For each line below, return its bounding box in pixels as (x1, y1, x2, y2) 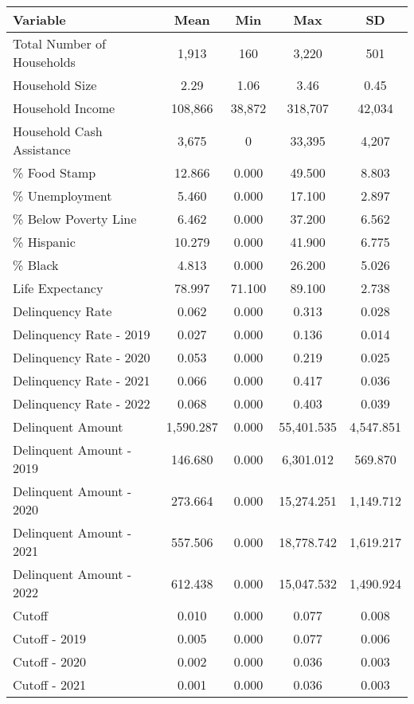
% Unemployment (13, 186, 112, 205)
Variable (13, 10, 66, 29)
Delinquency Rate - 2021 (13, 371, 150, 389)
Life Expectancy (13, 279, 103, 297)
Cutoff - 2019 (13, 629, 86, 647)
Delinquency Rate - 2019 (13, 325, 150, 343)
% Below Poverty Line (13, 209, 137, 228)
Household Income (13, 99, 115, 117)
